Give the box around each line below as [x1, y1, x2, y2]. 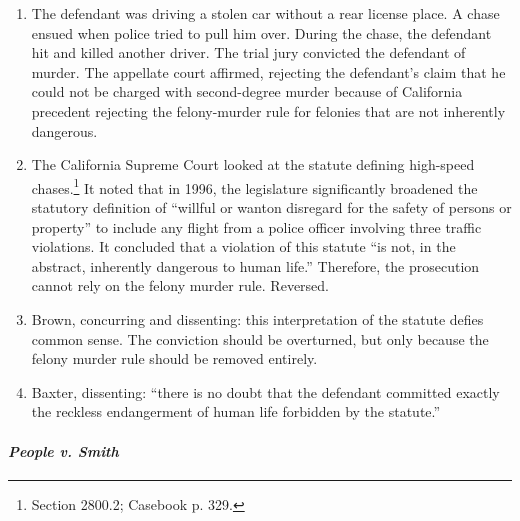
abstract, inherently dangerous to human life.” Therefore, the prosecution [31, 255, 480, 276]
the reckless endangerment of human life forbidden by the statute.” [31, 401, 441, 422]
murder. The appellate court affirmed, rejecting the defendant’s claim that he [31, 61, 506, 82]
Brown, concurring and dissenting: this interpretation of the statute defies [31, 308, 484, 329]
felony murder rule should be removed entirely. [31, 348, 318, 369]
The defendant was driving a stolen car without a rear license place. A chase [31, 3, 500, 23]
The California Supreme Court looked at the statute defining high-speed [31, 154, 475, 175]
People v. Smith [8, 440, 119, 461]
